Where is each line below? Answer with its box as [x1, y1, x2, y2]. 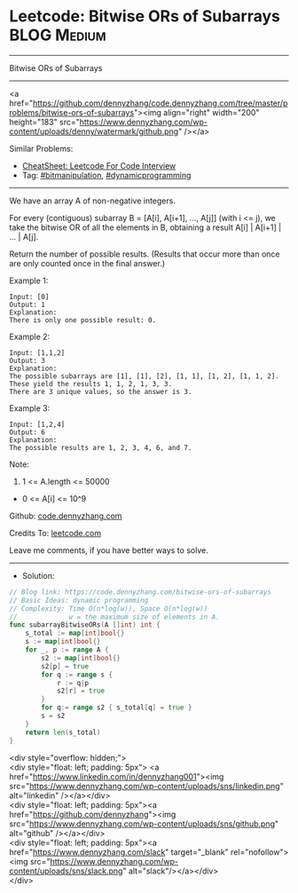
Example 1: [9, 275, 49, 286]
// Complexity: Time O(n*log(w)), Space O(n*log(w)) [9, 604, 208, 613]
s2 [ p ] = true [41, 661, 90, 671]
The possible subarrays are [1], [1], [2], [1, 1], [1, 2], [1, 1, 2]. [9, 371, 279, 381]
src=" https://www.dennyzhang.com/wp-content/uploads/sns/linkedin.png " [9, 780, 284, 791]
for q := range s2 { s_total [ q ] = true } [41, 703, 192, 712]
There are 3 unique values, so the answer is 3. [9, 387, 192, 396]
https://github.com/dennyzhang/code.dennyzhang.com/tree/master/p [32, 98, 288, 108]
